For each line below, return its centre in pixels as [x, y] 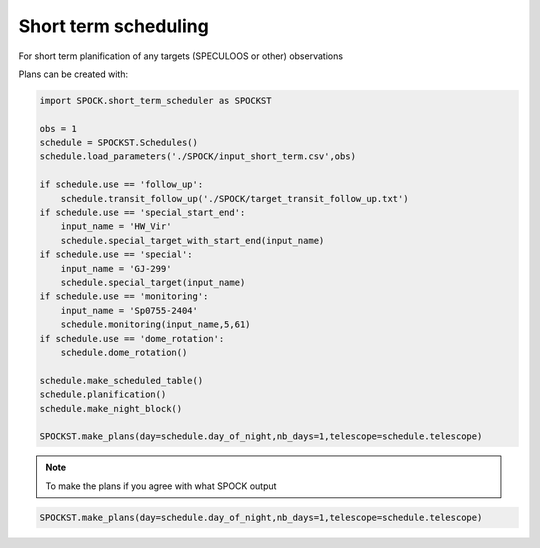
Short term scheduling [113, 26]
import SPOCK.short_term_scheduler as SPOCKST [155, 100]
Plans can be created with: [73, 74]
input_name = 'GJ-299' [116, 268]
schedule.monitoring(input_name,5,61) [155, 324]
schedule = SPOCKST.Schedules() [119, 143]
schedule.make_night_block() [111, 408]
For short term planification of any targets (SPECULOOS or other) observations [181, 56]
